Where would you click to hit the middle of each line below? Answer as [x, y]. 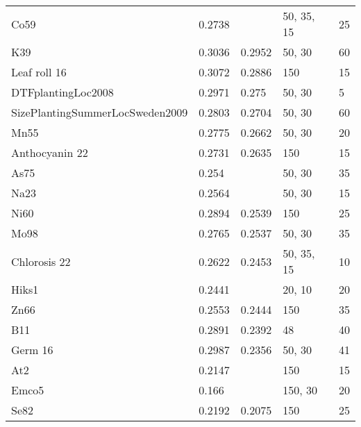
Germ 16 [32, 350]
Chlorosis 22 [41, 261]
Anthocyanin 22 [50, 152]
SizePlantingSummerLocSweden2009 [100, 112]
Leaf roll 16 [39, 72]
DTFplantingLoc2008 [62, 92]
